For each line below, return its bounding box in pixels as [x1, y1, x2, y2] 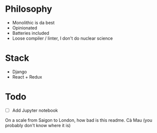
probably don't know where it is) [5, 122, 71, 128]
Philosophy [5, 3, 53, 15]
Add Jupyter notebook [12, 107, 58, 113]
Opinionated [12, 25, 37, 30]
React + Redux [12, 74, 42, 80]
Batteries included [12, 30, 49, 36]
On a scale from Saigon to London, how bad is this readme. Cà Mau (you [5, 117, 153, 123]
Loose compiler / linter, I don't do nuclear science [12, 35, 113, 41]
